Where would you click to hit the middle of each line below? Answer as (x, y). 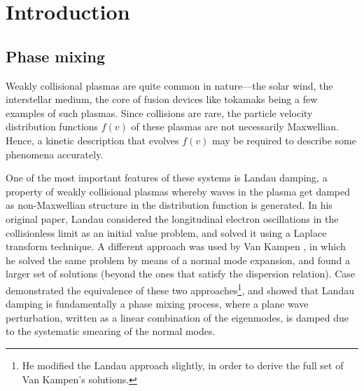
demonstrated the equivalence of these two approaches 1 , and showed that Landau (180, 289)
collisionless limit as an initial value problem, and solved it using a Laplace (166, 232)
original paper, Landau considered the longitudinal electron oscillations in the (172, 218)
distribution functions (52, 126)
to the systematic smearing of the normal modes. (111, 331)
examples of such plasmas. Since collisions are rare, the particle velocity (159, 112)
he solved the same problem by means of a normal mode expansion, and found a (178, 260)
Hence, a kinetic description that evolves (92, 140)
